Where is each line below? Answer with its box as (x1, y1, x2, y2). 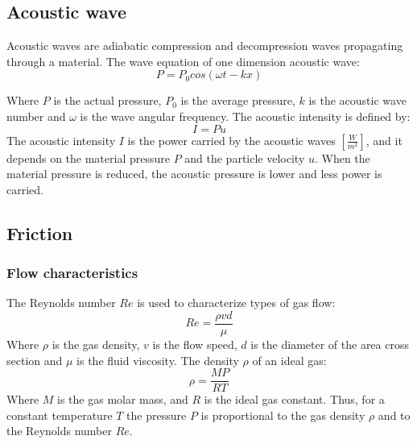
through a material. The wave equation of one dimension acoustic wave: (6, 52, 360, 69)
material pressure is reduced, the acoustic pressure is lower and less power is (6, 165, 382, 182)
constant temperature (6, 406, 113, 423)
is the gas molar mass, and (57, 391, 188, 408)
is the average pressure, (180, 92, 295, 109)
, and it (365, 131, 403, 148)
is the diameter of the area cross (250, 336, 409, 353)
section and (6, 351, 63, 368)
